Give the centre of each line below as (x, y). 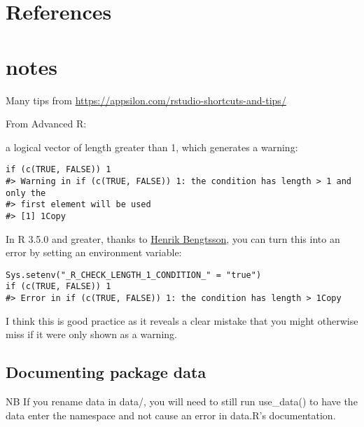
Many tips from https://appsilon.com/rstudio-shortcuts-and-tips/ (146, 100)
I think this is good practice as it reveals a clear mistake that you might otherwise (182, 320)
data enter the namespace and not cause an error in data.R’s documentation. (171, 415)
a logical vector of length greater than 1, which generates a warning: (152, 147)
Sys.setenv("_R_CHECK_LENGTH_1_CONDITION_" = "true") (134, 275)
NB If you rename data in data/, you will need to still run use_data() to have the (182, 401)
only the (26, 193)
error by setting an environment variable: (94, 252)
